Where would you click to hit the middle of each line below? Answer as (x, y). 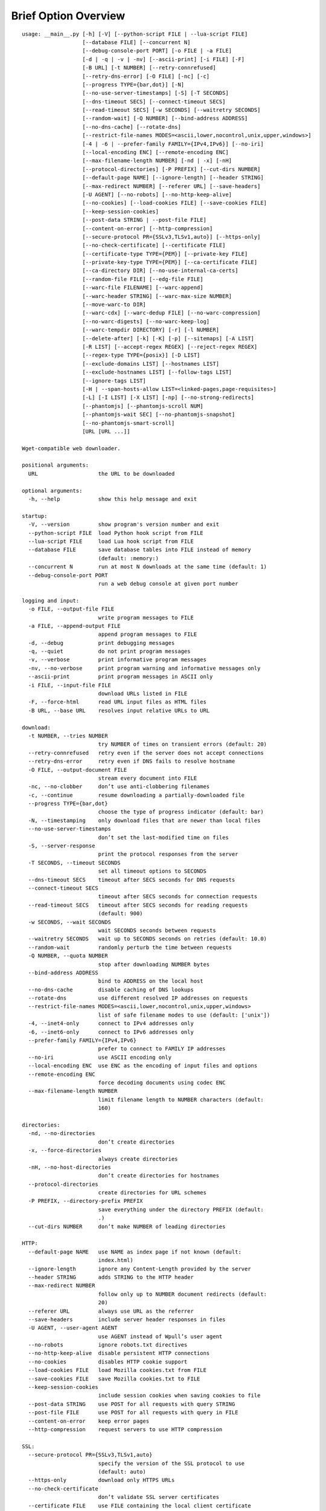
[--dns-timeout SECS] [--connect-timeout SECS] (154, 102)
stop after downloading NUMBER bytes (154, 964)
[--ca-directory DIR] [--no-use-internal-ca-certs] (160, 271)
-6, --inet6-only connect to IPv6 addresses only (111, 1032)
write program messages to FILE (146, 617)
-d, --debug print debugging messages (101, 643)
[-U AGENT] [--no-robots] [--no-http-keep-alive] (157, 194)
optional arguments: (52, 490)
